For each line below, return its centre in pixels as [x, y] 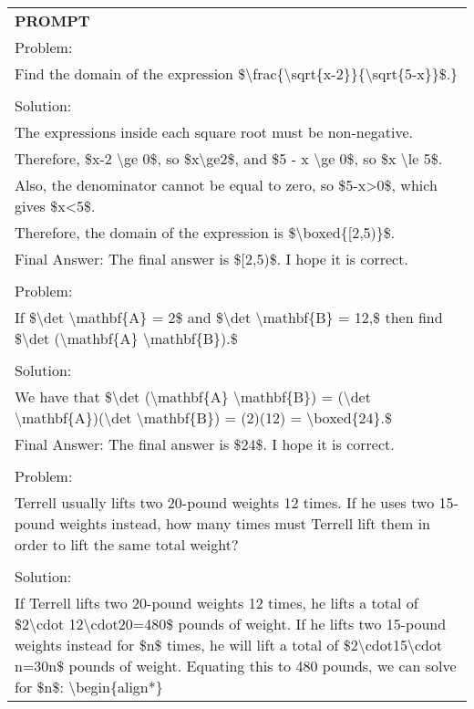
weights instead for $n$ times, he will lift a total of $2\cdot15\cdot [229, 645]
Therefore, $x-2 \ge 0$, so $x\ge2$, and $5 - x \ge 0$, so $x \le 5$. [229, 158]
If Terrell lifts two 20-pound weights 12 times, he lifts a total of [216, 603]
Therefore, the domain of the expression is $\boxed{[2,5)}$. [205, 232]
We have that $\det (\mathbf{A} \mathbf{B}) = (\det [193, 396]
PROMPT [52, 21]
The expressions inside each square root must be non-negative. [214, 132]
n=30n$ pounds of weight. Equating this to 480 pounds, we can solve [236, 666]
